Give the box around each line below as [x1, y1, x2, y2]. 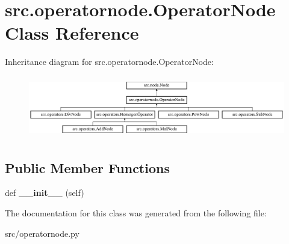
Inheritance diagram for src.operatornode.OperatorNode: [5, 55, 214, 68]
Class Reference [5, 20, 139, 45]
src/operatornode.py [5, 227, 79, 239]
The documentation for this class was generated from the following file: [5, 207, 267, 219]
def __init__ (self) [5, 186, 84, 199]
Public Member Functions [5, 158, 170, 177]
